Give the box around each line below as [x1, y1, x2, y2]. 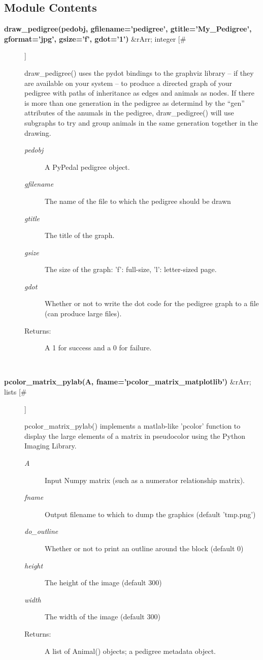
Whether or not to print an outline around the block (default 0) [45, 543, 244, 553]
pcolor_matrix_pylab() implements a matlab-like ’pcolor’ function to [24, 421, 241, 431]
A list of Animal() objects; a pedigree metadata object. [45, 645, 216, 656]
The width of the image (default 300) [45, 611, 160, 622]
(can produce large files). [45, 308, 122, 319]
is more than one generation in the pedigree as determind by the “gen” [24, 97, 245, 108]
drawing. [24, 127, 51, 138]
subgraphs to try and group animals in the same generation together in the [24, 117, 258, 128]
